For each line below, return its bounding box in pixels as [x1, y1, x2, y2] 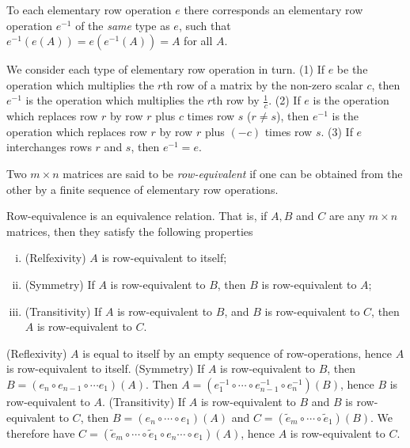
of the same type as [75, 17, 170, 33]
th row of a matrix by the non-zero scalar [162, 76, 363, 93]
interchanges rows [6, 139, 92, 155]
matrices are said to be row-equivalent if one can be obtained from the [63, 165, 403, 181]
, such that [178, 17, 231, 33]
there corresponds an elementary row [184, 2, 363, 17]
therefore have [6, 424, 75, 441]
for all [184, 32, 213, 49]
